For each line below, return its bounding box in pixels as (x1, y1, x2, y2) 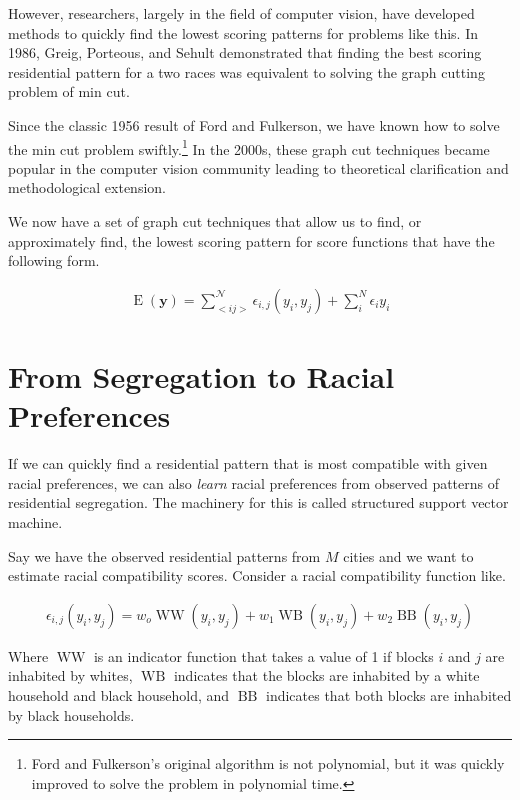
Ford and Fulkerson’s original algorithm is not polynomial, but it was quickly (31, 753, 505, 774)
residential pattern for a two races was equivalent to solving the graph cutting (8, 61, 485, 82)
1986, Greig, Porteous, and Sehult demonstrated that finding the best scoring (8, 42, 482, 63)
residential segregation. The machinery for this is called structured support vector (8, 492, 509, 513)
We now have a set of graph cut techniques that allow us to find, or (8, 211, 422, 231)
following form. (8, 250, 100, 271)
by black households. (8, 704, 135, 725)
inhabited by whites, (8, 665, 133, 686)
